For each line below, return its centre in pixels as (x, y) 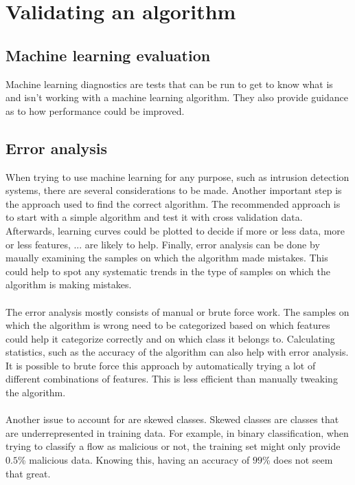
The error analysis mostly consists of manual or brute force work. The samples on (177, 311)
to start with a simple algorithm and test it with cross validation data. (154, 217)
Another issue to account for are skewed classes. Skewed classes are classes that (172, 419)
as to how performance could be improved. (95, 110)
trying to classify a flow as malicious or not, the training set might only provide (173, 446)
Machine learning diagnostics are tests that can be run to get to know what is (169, 84)
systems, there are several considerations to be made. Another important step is (174, 190)
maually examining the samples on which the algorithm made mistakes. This (167, 258)
